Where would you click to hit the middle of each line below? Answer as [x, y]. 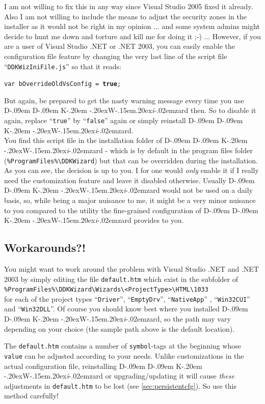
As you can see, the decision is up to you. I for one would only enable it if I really [131, 170]
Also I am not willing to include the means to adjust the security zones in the [125, 16]
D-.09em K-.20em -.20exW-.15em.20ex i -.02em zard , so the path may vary [117, 319]
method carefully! [32, 396]
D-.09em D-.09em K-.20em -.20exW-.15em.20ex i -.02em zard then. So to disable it [130, 110]
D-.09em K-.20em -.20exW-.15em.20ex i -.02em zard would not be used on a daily [128, 190]
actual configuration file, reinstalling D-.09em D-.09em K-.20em [103, 366]
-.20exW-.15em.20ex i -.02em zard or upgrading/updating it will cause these [119, 376]
